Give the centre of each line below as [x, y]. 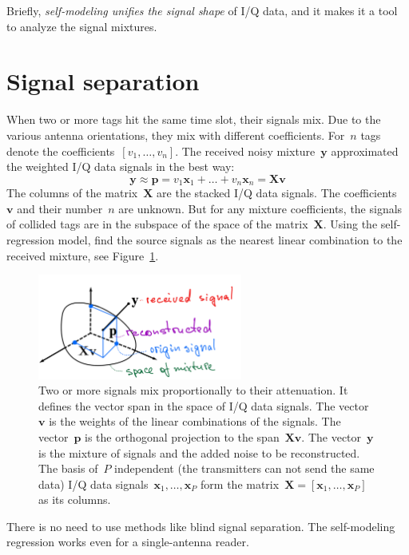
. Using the [350, 224]
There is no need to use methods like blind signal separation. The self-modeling [201, 526]
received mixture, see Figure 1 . [83, 255]
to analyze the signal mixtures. [82, 26]
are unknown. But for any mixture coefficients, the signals [260, 208]
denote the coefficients [61, 151]
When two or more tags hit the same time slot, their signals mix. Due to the [194, 119]
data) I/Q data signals [93, 484]
